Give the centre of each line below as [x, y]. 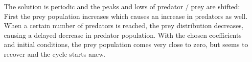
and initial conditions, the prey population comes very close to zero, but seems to [126, 44]
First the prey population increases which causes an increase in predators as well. [126, 16]
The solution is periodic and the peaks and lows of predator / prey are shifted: [122, 6]
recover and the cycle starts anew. [55, 54]
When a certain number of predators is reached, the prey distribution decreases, [124, 25]
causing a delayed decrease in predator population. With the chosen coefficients [123, 35]
